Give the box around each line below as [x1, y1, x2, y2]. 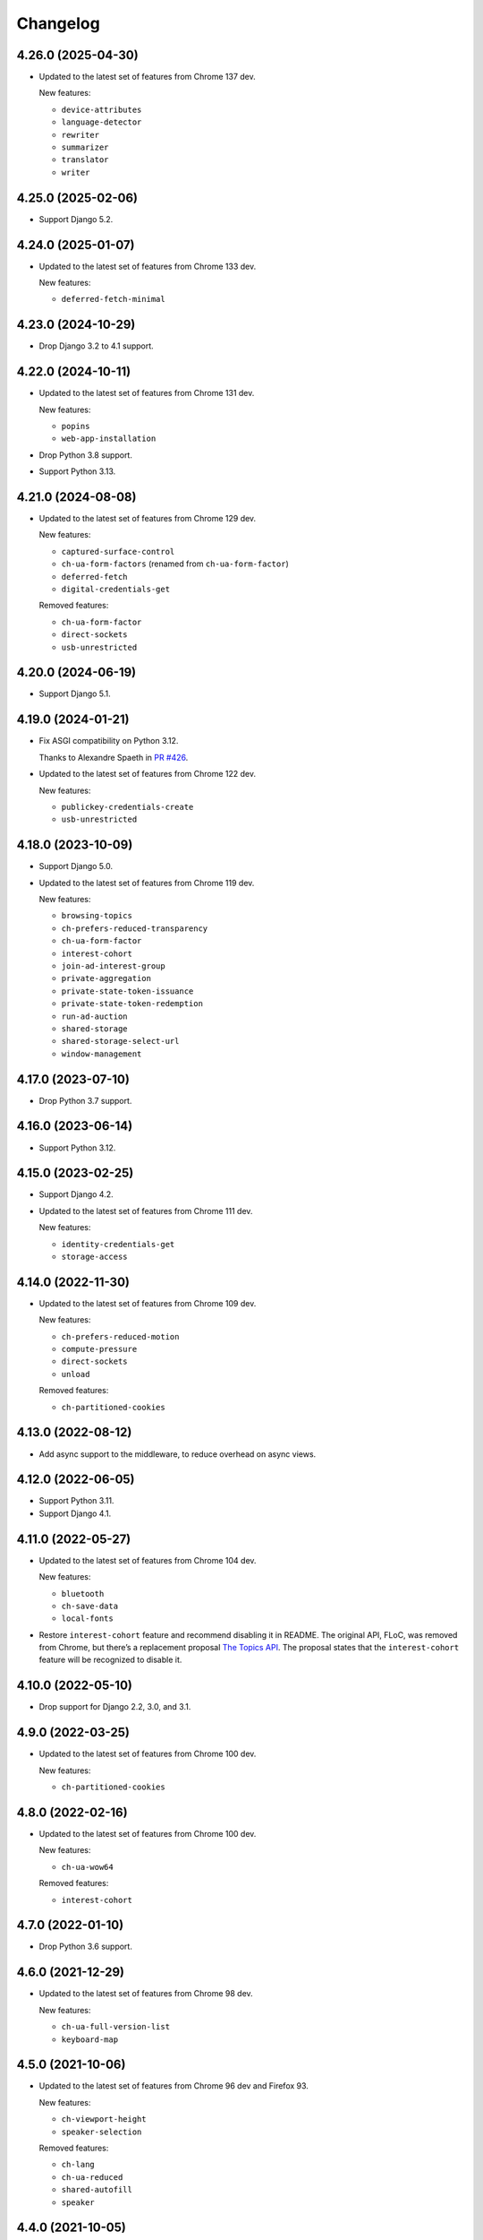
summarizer [61, 142, 109, 152]
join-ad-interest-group [61, 961, 165, 971]
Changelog [16, 13, 100, 33]
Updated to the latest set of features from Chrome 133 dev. [38, 261, 257, 271]
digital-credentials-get [61, 584, 170, 595]
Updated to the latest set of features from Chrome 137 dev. [38, 72, 257, 82]
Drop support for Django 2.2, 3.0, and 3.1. [38, 1702, 191, 1712]
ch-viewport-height [61, 2115, 147, 2124]
